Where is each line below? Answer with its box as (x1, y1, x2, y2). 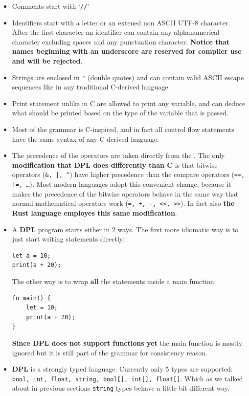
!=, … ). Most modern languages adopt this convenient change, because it (12, 179, 231, 189)
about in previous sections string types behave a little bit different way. (12, 383, 230, 393)
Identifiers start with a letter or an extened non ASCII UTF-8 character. (12, 17, 230, 27)
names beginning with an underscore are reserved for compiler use (12, 46, 242, 56)
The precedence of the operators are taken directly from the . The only (12, 150, 225, 160)
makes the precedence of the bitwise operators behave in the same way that (12, 188, 239, 198)
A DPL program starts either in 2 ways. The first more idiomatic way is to (12, 224, 239, 234)
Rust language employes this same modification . (12, 208, 177, 218)
